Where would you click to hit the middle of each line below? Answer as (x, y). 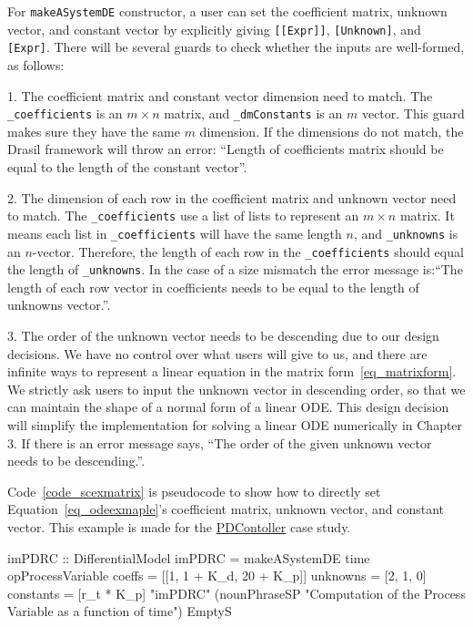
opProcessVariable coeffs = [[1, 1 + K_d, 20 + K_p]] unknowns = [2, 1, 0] (217, 576)
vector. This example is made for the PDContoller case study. (179, 526)
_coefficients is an (65, 113)
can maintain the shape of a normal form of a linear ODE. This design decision (228, 407)
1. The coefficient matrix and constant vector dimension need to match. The (220, 95)
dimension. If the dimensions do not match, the (332, 131)
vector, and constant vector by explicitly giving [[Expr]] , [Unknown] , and (214, 29)
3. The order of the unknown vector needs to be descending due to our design (223, 335)
